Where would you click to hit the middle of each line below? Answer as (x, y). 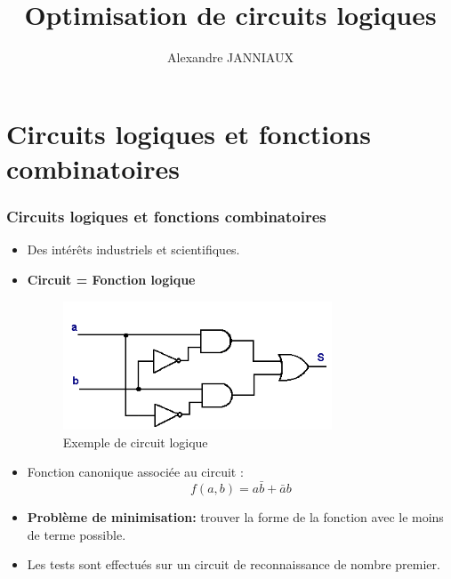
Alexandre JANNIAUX (230, 57)
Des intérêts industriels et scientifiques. (133, 249)
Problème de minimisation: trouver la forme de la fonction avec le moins (235, 516)
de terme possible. (77, 534)
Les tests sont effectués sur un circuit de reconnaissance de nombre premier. (234, 564)
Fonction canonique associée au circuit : (135, 472)
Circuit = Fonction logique (111, 279)
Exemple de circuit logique (135, 442)
